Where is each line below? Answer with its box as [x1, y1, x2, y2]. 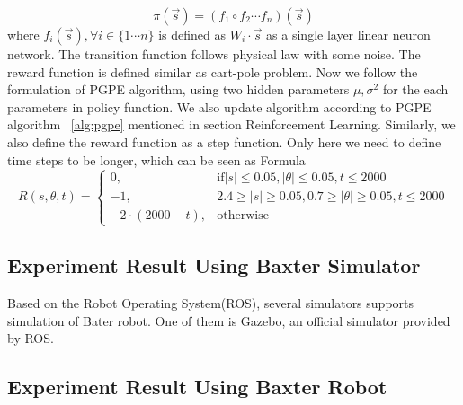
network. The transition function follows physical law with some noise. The [7, 45, 421, 63]
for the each [382, 80, 449, 99]
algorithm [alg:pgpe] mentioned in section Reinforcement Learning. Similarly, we [7, 115, 456, 134]
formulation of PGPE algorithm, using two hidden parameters [7, 80, 350, 99]
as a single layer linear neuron [266, 25, 431, 43]
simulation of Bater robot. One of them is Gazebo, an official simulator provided [7, 311, 450, 330]
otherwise [217, 209, 269, 223]
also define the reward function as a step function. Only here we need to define [7, 132, 441, 151]
